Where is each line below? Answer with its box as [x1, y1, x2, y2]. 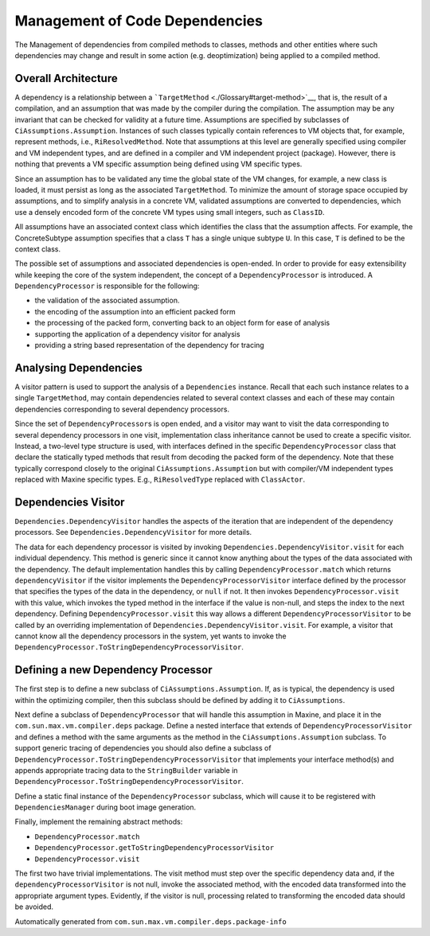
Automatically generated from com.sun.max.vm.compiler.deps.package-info [14, 916, 287, 926]
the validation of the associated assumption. [34, 295, 180, 306]
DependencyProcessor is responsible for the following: [14, 281, 200, 291]
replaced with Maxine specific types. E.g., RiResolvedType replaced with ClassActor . [14, 474, 306, 485]
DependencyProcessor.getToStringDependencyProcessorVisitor [34, 844, 275, 852]
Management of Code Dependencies [14, 12, 263, 29]
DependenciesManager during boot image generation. [14, 802, 197, 812]
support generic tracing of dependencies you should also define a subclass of [14, 743, 272, 753]
